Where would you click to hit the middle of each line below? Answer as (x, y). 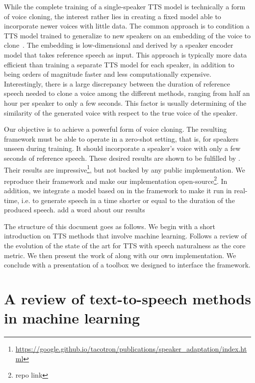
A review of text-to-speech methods (127, 298)
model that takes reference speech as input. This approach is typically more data (126, 54)
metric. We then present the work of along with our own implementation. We (120, 255)
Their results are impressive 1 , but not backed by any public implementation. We (125, 169)
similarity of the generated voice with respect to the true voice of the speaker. (121, 112)
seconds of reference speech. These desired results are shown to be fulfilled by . (122, 158)
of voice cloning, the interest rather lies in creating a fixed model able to (113, 16)
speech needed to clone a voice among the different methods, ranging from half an (127, 93)
